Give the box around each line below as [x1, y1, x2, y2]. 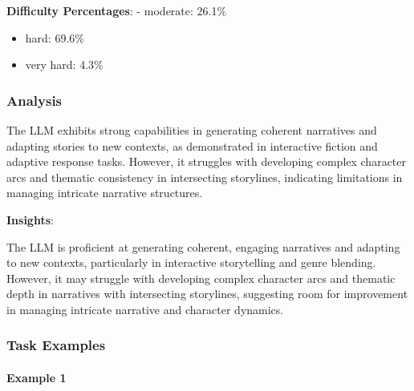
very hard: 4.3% [25, 56, 103, 73]
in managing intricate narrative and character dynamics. [6, 300, 284, 317]
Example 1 [6, 369, 67, 385]
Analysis [6, 90, 63, 110]
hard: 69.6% [25, 29, 84, 46]
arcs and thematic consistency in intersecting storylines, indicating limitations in [6, 168, 403, 185]
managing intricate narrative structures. [6, 184, 203, 201]
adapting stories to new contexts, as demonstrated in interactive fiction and [6, 137, 378, 154]
